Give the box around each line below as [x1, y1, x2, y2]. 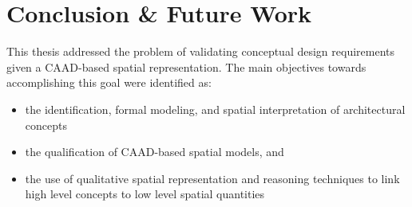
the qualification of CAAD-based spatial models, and [25, 143, 284, 160]
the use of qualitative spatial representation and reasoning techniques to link [25, 170, 400, 186]
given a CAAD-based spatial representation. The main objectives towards [6, 58, 366, 75]
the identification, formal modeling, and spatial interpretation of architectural [25, 100, 406, 117]
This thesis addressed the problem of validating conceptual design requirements [6, 43, 395, 60]
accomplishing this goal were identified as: [6, 74, 212, 91]
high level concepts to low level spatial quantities [25, 186, 265, 202]
